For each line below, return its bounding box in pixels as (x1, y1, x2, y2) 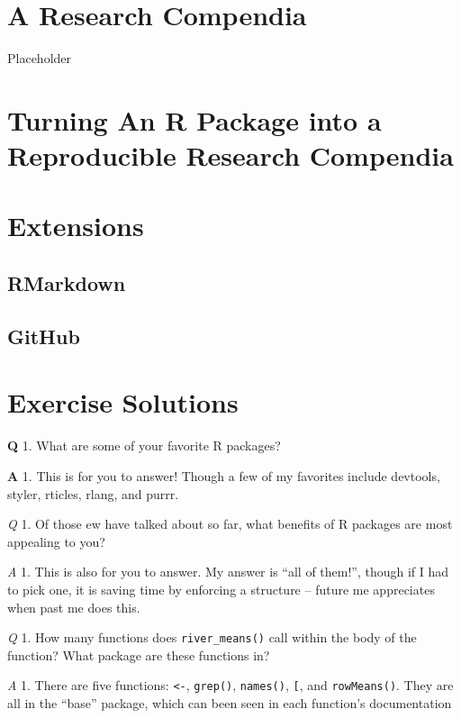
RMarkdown (7, 269, 126, 297)
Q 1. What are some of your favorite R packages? (7, 436, 281, 455)
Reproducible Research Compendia (7, 137, 454, 174)
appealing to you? (7, 532, 105, 550)
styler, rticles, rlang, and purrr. (7, 484, 179, 503)
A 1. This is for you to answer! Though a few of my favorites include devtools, (7, 466, 440, 485)
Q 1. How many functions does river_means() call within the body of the (7, 628, 417, 647)
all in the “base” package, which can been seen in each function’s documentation (7, 694, 452, 712)
